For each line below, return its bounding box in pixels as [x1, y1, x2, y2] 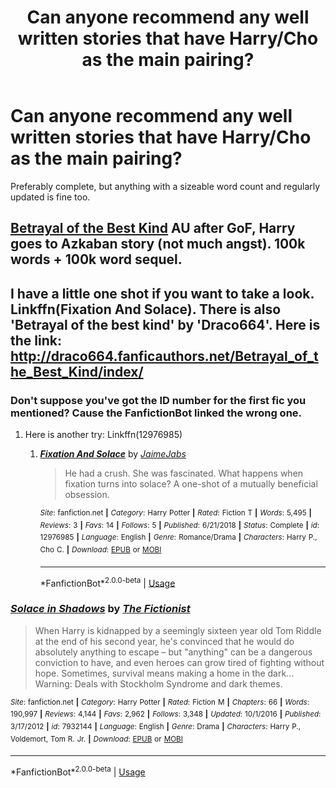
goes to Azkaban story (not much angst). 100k [10, 236, 306, 253]
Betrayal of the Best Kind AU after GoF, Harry [10, 220, 296, 237]
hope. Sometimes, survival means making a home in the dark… [34, 667, 295, 679]
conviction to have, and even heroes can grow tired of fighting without [34, 656, 325, 668]
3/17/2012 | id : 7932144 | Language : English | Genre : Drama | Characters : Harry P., [10, 721, 302, 731]
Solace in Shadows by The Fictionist [10, 602, 191, 616]
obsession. [64, 489, 110, 501]
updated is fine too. [10, 191, 91, 203]
